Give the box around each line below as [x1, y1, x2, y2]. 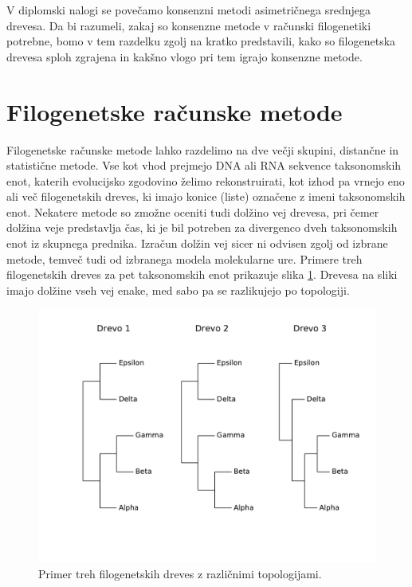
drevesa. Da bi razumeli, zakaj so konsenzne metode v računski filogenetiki [6, 17, 371, 33]
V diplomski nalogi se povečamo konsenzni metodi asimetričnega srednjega [6, 2, 371, 18]
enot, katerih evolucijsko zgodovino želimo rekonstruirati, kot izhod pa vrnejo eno [6, 172, 405, 189]
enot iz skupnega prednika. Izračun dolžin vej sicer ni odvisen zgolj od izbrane [6, 235, 388, 252]
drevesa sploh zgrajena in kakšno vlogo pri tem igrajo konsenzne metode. [6, 48, 363, 65]
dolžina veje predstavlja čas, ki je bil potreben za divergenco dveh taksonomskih [6, 219, 398, 236]
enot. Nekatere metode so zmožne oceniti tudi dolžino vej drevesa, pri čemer [6, 203, 379, 220]
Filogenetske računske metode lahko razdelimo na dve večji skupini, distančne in [6, 141, 399, 158]
